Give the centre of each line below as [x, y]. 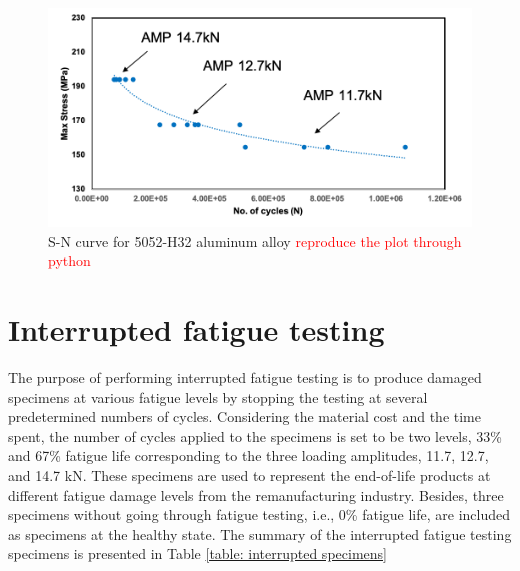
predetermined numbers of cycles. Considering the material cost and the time [244, 416]
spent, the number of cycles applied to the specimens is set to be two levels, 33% [255, 435]
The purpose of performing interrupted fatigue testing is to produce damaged [245, 377]
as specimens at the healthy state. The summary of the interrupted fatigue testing [260, 533]
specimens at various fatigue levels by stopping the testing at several [218, 396]
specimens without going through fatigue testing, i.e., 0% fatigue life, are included [259, 514]
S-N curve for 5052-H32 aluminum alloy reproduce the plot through [255, 240]
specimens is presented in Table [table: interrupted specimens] [197, 553]
